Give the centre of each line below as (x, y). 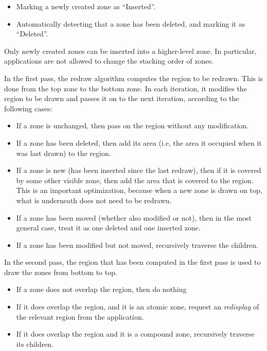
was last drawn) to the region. (64, 153)
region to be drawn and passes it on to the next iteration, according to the (122, 98)
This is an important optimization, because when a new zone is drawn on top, (139, 190)
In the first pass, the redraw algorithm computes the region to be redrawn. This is (134, 78)
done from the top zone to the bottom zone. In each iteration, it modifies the (126, 88)
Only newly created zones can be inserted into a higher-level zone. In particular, (130, 51)
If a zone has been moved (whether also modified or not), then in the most (134, 217)
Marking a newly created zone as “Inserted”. (86, 6)
